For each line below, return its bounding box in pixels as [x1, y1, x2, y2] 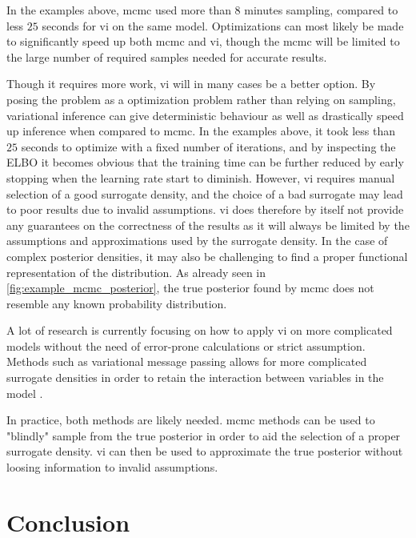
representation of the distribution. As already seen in [6, 263, 266, 280]
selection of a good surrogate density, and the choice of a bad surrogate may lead [6, 185, 403, 202]
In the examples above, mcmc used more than [6, 2, 231, 18]
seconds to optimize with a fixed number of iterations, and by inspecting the [21, 138, 396, 155]
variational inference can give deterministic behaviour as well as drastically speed [6, 106, 404, 123]
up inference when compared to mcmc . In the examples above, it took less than [6, 122, 395, 139]
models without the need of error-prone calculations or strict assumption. [6, 337, 366, 354]
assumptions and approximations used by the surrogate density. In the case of [6, 232, 388, 249]
